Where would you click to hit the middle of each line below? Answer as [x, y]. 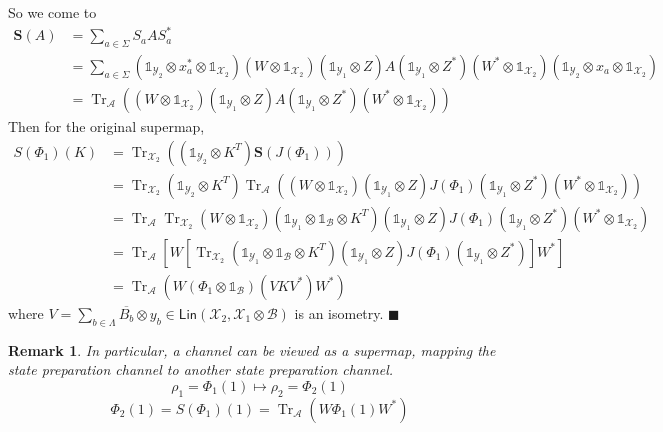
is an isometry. [339, 312]
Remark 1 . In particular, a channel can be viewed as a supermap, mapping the [252, 349]
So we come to [52, 12]
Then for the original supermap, [106, 125]
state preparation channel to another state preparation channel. [201, 369]
